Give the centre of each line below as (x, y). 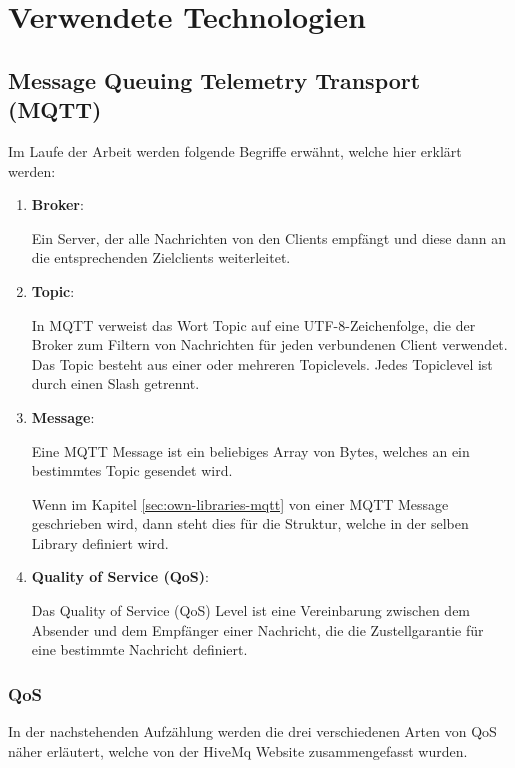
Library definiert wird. (100, 542)
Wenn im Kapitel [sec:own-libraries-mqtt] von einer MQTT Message (240, 503)
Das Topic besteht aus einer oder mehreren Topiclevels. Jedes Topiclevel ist (262, 363)
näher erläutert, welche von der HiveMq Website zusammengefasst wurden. (238, 750)
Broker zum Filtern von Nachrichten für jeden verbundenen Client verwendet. (269, 344)
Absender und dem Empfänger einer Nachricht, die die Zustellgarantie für (257, 629)
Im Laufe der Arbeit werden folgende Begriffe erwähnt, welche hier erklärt (235, 150)
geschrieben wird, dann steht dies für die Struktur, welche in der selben (250, 523)
